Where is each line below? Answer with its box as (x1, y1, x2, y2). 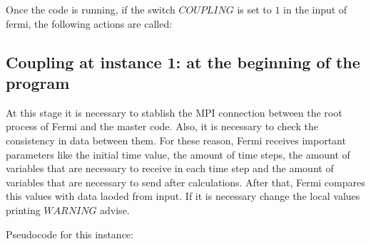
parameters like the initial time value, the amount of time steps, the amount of (6, 147, 350, 161)
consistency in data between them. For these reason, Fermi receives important (6, 132, 346, 147)
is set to (237, 2, 272, 16)
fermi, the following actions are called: (6, 16, 173, 31)
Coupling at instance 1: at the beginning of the (6, 51, 360, 73)
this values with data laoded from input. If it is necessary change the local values (6, 189, 360, 203)
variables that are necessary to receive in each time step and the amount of (6, 161, 334, 176)
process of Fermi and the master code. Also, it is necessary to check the (6, 119, 318, 134)
